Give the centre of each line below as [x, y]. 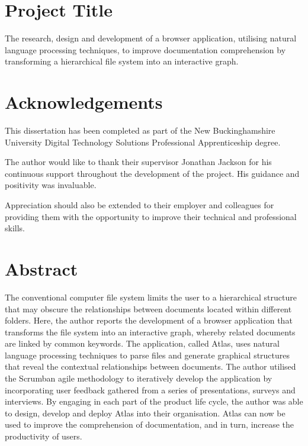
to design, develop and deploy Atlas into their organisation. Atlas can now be [145, 413]
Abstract [41, 268]
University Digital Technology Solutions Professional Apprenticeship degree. [143, 142]
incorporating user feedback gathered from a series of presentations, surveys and [150, 390]
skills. [15, 228]
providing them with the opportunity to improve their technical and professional [151, 216]
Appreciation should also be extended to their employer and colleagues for [139, 205]
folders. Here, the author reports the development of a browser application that [149, 320]
